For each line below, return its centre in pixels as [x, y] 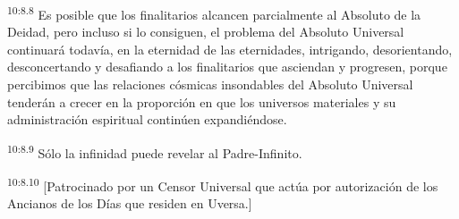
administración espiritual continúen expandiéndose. [147, 119]
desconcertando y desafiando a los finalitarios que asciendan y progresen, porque [227, 67]
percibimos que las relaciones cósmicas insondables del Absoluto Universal [210, 84]
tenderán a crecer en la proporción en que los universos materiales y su [202, 101]
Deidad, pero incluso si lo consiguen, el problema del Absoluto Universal [206, 32]
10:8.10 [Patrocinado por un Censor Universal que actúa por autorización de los [223, 185]
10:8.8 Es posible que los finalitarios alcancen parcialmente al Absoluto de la [214, 13]
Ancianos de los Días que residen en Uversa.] [130, 203]
